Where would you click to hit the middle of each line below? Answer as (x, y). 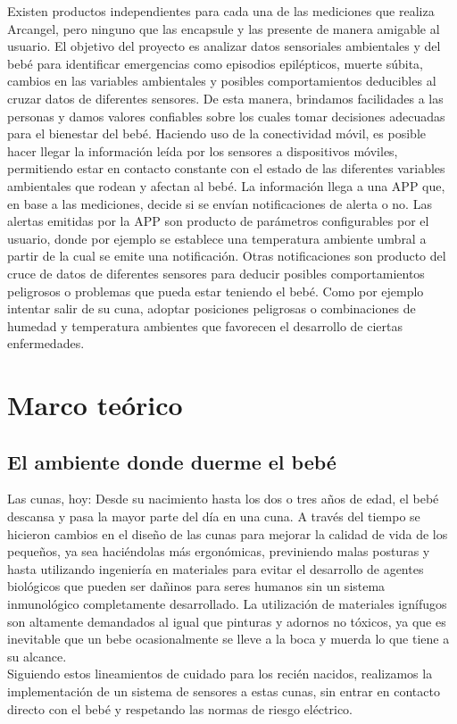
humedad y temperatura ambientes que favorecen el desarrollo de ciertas (205, 325)
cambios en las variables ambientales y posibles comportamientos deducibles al (222, 81)
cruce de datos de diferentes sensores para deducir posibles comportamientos (216, 273)
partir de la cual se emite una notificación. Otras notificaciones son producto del (227, 256)
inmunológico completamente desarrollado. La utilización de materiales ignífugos (227, 604)
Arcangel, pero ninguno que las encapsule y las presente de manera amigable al (224, 28)
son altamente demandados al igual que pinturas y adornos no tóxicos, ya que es (227, 621)
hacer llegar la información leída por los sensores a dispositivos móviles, (203, 150)
